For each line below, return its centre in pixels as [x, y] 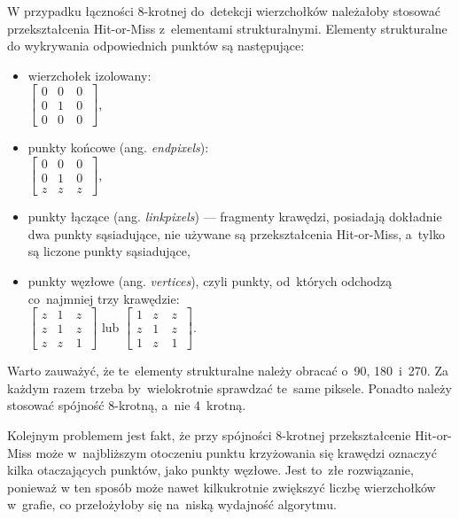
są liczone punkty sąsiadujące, [109, 251]
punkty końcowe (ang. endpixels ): [118, 147]
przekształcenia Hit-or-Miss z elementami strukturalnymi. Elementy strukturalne [227, 28]
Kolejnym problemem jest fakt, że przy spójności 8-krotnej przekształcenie [209, 435]
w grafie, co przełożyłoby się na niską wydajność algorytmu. [172, 504]
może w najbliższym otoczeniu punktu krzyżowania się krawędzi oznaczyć [236, 452]
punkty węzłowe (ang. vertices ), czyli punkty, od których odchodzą [210, 280]
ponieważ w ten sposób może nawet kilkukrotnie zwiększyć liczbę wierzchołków [222, 487]
